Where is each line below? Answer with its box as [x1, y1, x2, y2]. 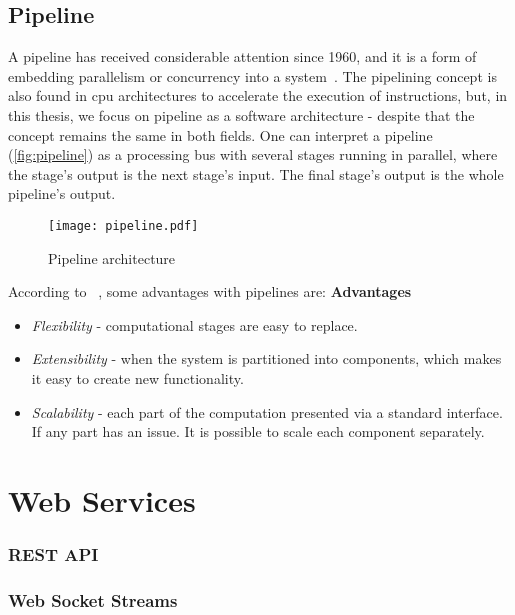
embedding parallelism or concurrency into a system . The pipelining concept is [8, 65, 497, 86]
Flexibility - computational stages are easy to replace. [31, 314, 358, 335]
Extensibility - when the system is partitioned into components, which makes [31, 348, 502, 369]
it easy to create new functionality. [31, 367, 244, 388]
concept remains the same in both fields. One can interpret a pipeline [8, 124, 433, 145]
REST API [8, 542, 99, 567]
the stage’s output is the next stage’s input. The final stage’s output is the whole [8, 163, 504, 184]
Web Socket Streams [8, 587, 178, 612]
